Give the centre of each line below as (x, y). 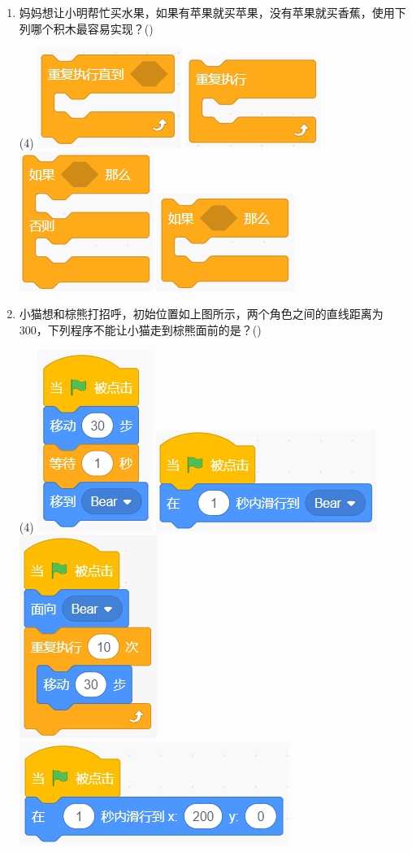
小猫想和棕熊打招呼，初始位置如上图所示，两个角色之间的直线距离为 (201, 314)
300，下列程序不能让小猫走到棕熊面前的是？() (140, 329)
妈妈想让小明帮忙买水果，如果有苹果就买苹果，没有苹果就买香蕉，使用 (207, 12)
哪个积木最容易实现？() (92, 28)
